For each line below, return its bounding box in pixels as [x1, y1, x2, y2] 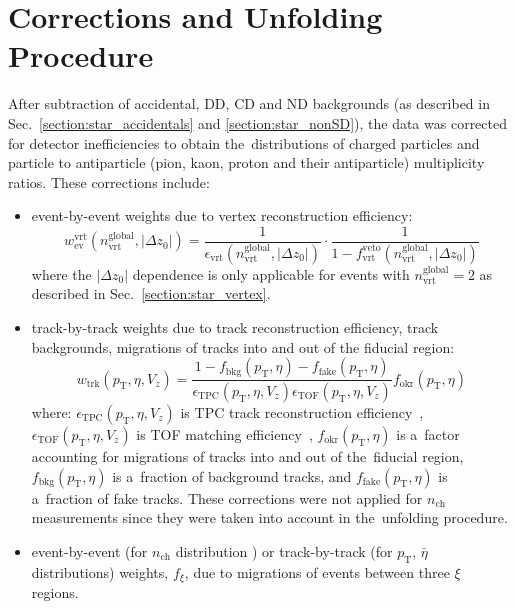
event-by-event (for [31, 540, 148, 561]
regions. [31, 582, 79, 603]
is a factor [396, 424, 460, 445]
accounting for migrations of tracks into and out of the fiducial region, [31, 446, 464, 467]
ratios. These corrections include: [8, 171, 210, 192]
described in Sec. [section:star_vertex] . [31, 283, 271, 304]
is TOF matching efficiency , [136, 424, 313, 445]
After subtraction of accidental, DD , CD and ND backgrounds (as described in [8, 93, 490, 114]
